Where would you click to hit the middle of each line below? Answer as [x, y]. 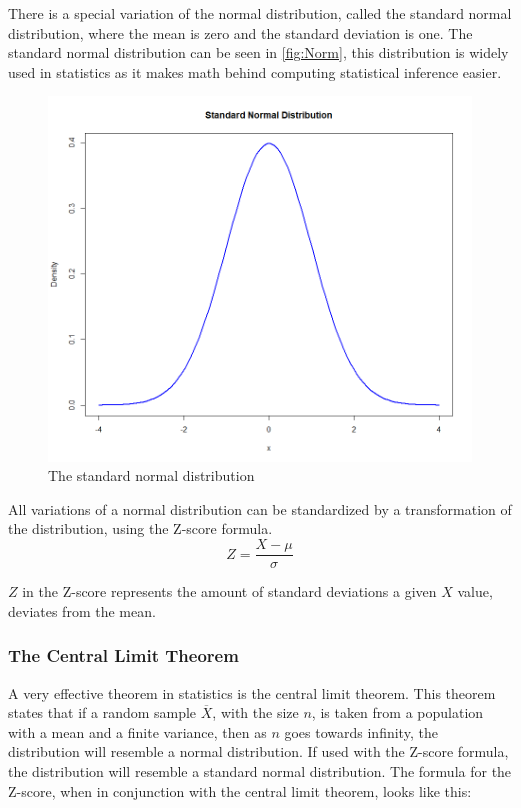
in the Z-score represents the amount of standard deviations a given [229, 591]
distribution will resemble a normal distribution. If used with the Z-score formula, [258, 751]
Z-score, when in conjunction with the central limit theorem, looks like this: [240, 790]
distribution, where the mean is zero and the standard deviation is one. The [240, 32]
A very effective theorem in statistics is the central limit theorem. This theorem [252, 692]
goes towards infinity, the [361, 731]
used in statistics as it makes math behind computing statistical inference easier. [255, 71]
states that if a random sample [102, 712]
